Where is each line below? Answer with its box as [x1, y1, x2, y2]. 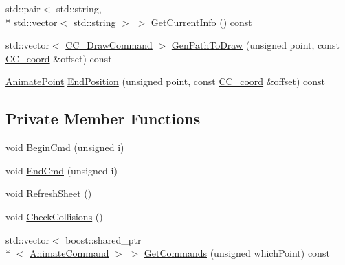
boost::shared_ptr [65, 232, 142, 246]
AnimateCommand [30, 246, 109, 260]
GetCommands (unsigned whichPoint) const [144, 246, 330, 260]
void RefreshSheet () [5, 186, 92, 200]
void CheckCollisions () [5, 209, 103, 223]
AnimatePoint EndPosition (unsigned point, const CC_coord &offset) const [5, 74, 326, 89]
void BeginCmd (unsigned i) [5, 140, 124, 154]
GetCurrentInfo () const [151, 14, 252, 29]
